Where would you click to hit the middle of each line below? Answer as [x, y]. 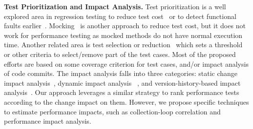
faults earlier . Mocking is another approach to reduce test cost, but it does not [125, 26]
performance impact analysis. [48, 121]
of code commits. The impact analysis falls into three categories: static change [121, 73]
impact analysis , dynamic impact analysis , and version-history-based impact [122, 83]
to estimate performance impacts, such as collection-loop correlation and [112, 111]
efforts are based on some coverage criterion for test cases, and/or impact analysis [126, 64]
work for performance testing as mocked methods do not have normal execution [123, 35]
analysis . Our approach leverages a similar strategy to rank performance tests [122, 92]
